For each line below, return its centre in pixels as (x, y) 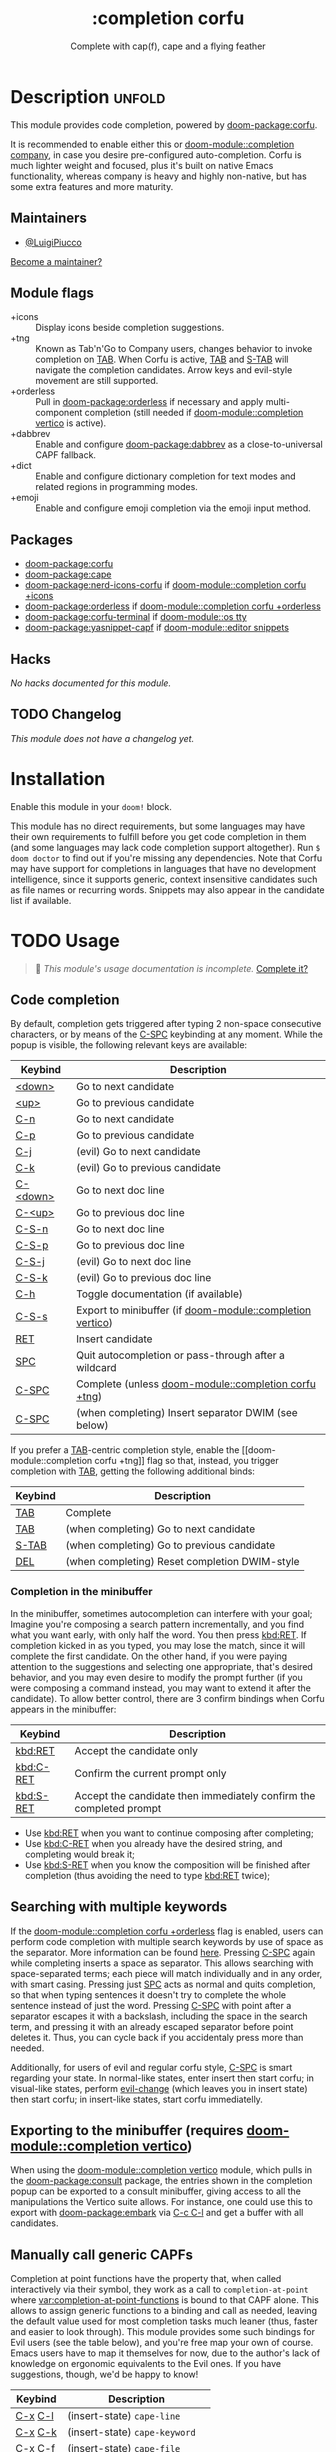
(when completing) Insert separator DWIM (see (187, 1413)
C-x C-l (35, 2416)
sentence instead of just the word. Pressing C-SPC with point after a (151, 2005)
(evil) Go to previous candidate (149, 1168)
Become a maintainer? (56, 261)
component (59, 413)
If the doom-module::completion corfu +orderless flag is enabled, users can (167, 1931)
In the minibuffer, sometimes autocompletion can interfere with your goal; (161, 1613)
